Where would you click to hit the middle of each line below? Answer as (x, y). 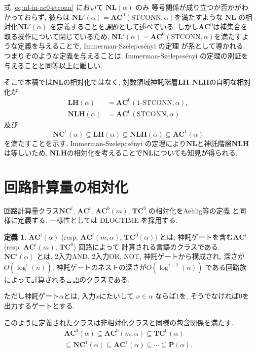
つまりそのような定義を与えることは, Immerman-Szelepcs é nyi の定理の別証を (126, 55)
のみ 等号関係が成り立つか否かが (188, 7)
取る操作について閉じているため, (57, 36)
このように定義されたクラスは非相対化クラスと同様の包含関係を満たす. (119, 322)
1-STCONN (154, 103)
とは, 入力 (79, 296)
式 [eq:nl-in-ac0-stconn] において (54, 7)
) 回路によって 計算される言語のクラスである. (146, 246)
